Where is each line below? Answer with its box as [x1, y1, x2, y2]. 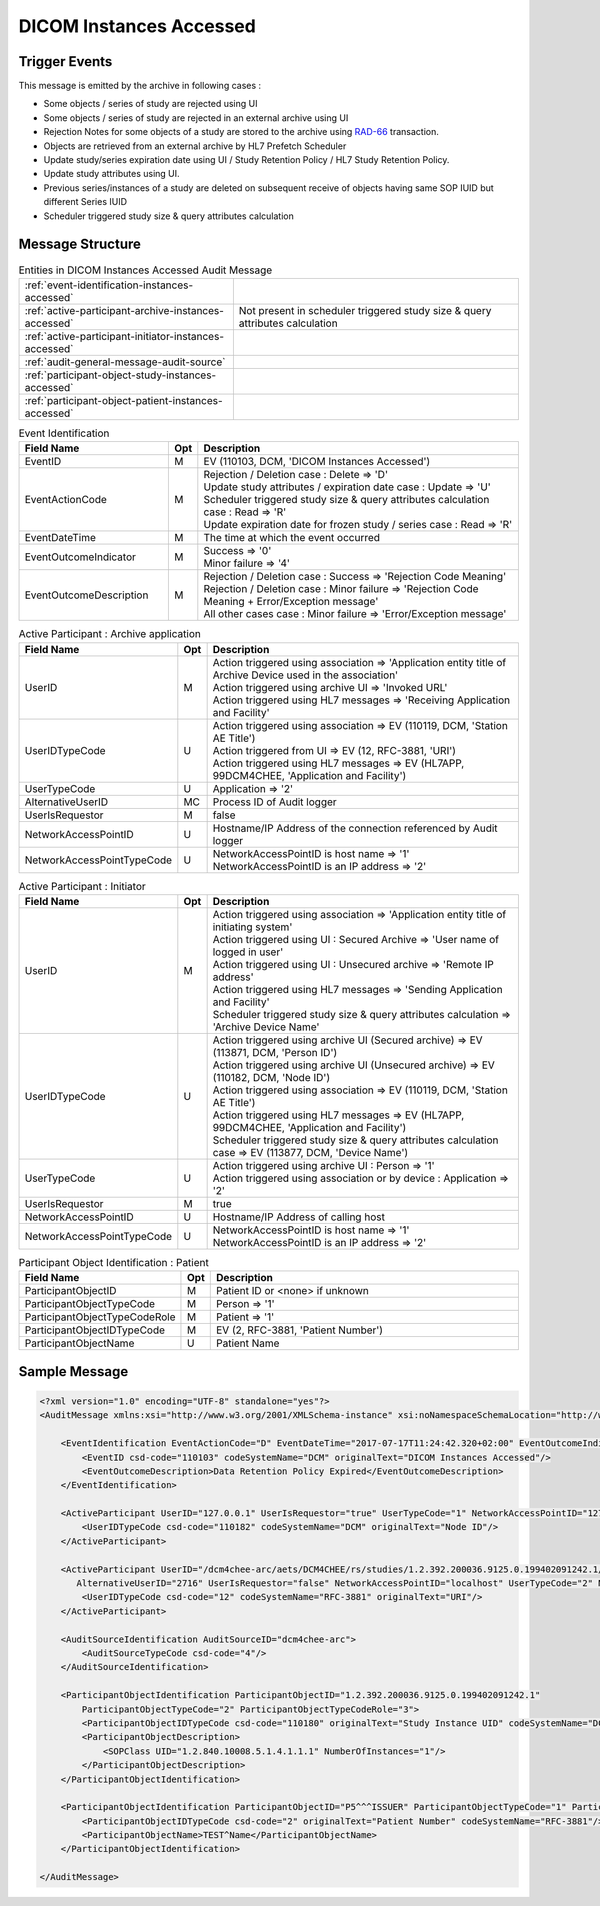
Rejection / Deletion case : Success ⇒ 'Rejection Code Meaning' [203, 570, 507, 584]
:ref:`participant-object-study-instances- [24, 368, 217, 382]
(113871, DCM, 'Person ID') [212, 1045, 338, 1059]
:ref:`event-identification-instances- [24, 278, 194, 292]
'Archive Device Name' [212, 1020, 320, 1034]
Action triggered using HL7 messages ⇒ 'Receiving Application [212, 693, 510, 707]
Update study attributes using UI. [43, 168, 180, 180]
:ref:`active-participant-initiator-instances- [24, 329, 225, 343]
